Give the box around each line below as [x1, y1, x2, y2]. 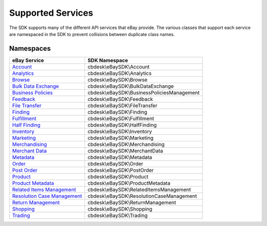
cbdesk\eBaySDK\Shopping [87, 205, 153, 212]
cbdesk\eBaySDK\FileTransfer [87, 102, 158, 109]
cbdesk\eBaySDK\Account [87, 63, 150, 70]
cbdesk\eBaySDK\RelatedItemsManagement [87, 186, 191, 193]
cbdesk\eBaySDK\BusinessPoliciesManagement [87, 89, 200, 96]
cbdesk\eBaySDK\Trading [87, 212, 148, 219]
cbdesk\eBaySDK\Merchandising [87, 141, 165, 148]
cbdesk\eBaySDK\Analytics [87, 69, 152, 76]
